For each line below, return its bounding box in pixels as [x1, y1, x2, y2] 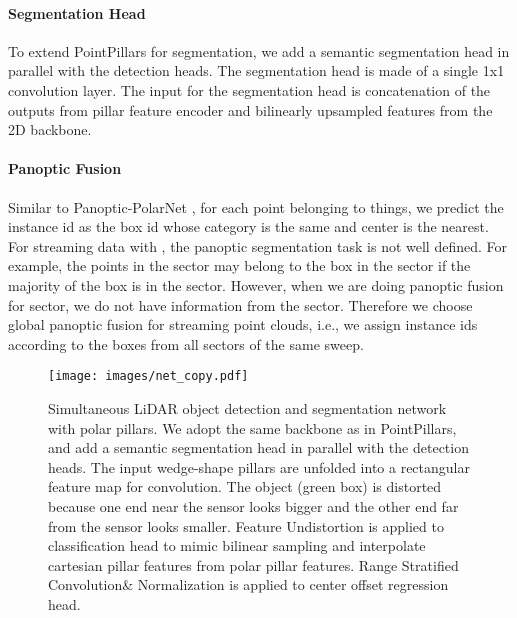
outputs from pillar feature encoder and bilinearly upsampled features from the [8, 99, 493, 120]
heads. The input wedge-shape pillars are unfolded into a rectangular [48, 456, 470, 477]
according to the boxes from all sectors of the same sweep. [8, 333, 364, 354]
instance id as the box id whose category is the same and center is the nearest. [8, 216, 489, 237]
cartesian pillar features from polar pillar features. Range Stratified [48, 554, 459, 575]
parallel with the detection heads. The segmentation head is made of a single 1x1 [8, 60, 505, 81]
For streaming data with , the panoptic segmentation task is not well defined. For [8, 235, 507, 256]
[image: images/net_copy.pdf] [48, 369, 249, 384]
